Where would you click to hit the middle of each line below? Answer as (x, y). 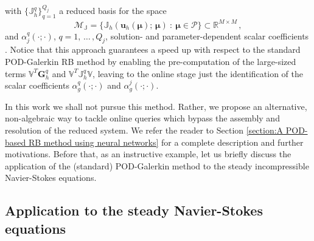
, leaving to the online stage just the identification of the (198, 73)
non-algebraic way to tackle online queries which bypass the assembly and (142, 118)
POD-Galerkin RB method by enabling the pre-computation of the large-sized (151, 62)
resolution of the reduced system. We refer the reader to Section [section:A (144, 130)
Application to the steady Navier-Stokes (134, 210)
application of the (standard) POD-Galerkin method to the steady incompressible (157, 165)
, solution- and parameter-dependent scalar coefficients (207, 36)
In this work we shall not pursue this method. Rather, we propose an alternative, (156, 106)
